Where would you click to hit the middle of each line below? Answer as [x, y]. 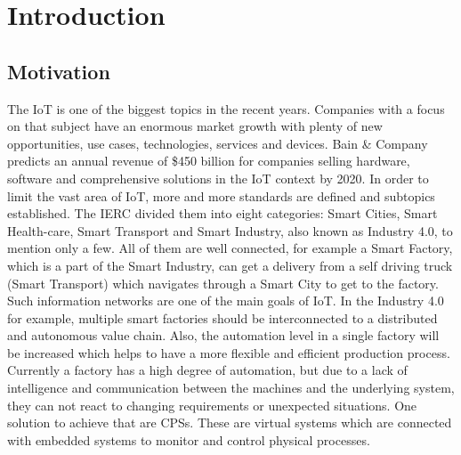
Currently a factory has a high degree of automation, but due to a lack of [207, 370]
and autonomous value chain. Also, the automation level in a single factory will [223, 335]
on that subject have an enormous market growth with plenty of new [195, 126]
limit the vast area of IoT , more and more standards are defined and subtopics [221, 195]
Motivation [59, 71]
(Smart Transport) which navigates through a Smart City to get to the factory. [223, 283]
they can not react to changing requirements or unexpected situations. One [212, 405]
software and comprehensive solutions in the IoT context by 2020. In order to [218, 178]
